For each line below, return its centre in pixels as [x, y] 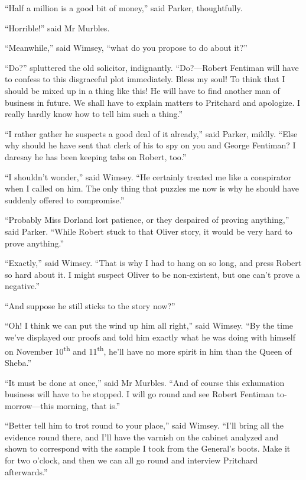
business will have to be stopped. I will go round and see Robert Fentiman [139, 394]
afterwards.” [26, 471]
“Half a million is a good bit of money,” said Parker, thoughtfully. [124, 8]
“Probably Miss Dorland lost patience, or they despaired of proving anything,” [147, 220]
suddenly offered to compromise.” [65, 200]
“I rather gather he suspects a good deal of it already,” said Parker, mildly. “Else [151, 133]
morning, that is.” [88, 405]
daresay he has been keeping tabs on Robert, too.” [96, 156]
